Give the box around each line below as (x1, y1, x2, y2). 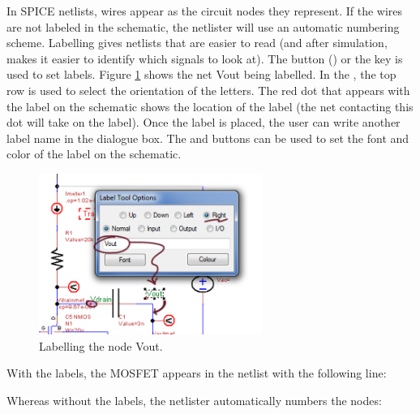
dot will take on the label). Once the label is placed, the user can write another (6, 114, 401, 131)
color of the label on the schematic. (6, 145, 182, 162)
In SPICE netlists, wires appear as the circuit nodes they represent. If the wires (6, 2, 403, 19)
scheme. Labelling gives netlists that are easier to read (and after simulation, (6, 34, 388, 51)
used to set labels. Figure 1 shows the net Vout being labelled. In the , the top (6, 66, 396, 83)
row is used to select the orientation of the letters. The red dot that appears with (6, 81, 410, 98)
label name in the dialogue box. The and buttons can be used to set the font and (6, 129, 409, 146)
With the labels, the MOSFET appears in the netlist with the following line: (6, 364, 387, 382)
